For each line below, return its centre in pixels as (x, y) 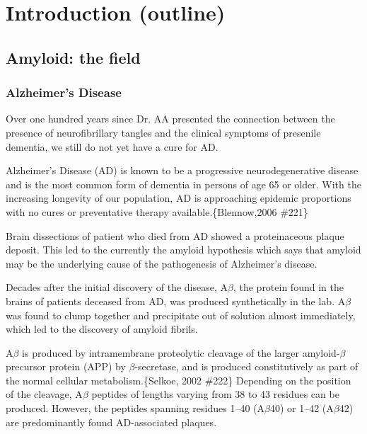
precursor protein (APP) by (66, 366)
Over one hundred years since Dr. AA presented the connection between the (170, 119)
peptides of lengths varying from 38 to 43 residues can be (215, 394)
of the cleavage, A (44, 394)
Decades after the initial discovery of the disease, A (117, 287)
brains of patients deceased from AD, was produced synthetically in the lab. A (176, 301)
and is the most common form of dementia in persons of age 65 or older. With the (183, 184)
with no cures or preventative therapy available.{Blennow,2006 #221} (157, 211)
